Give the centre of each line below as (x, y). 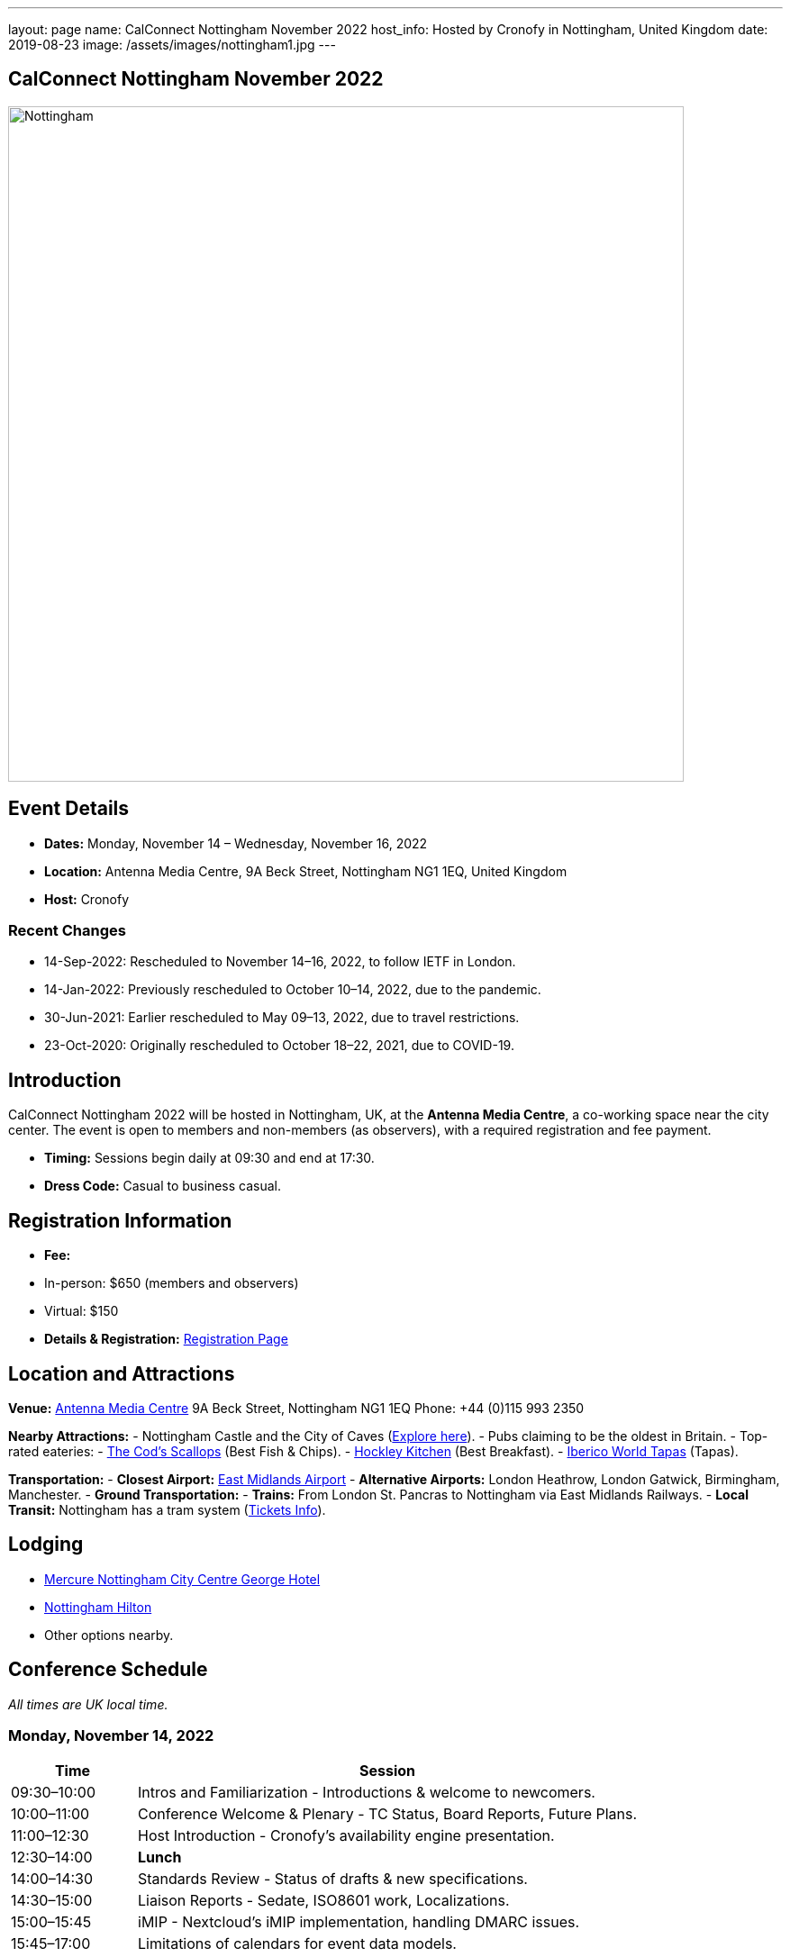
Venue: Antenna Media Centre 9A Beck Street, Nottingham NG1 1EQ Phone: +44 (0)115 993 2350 (296, 1408)
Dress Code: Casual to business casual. (163, 1186)
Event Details (69, 809)
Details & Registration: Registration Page (166, 1339)
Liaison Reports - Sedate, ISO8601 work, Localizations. (324, 1901)
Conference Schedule (108, 1670)
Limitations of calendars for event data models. (297, 1944)
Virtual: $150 (82, 1311)
